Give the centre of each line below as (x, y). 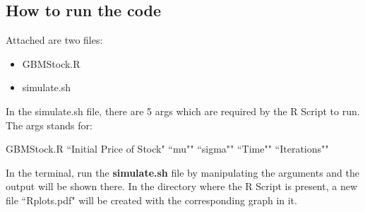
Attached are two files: (54, 40)
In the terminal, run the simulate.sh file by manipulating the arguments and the (183, 172)
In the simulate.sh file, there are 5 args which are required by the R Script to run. (183, 111)
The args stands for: (49, 125)
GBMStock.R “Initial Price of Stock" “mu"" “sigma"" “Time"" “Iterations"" (167, 149)
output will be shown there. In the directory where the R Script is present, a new (182, 186)
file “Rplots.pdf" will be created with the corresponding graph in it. (151, 200)
